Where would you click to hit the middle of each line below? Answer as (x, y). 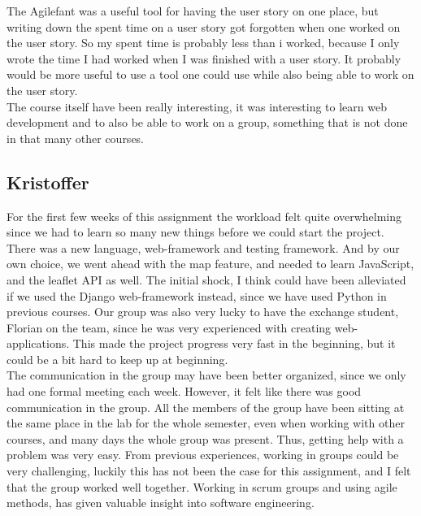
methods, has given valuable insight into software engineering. (161, 503)
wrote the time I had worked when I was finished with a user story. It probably (204, 58)
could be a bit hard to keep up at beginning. (117, 359)
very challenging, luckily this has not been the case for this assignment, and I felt (209, 471)
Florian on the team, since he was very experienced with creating (169, 327)
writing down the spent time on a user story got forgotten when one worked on (204, 26)
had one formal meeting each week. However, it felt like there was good (184, 391)
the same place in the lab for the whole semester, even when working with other (206, 423)
